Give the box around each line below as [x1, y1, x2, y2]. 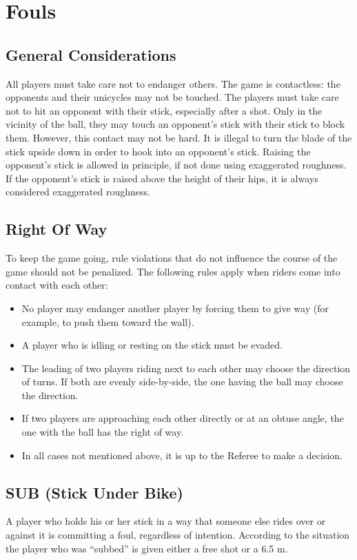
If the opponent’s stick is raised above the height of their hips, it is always [6, 171, 318, 185]
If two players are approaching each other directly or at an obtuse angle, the [21, 411, 344, 425]
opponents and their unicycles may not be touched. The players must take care [6, 90, 339, 104]
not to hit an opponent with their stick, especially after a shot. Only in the [6, 103, 323, 117]
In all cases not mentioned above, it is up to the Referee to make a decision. [21, 447, 343, 462]
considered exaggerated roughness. [6, 184, 150, 199]
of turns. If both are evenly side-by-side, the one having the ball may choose [21, 374, 343, 389]
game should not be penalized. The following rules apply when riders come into [6, 264, 340, 278]
